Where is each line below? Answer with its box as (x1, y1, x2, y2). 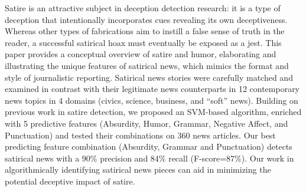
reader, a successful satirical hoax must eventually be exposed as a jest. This (5, 36, 282, 48)
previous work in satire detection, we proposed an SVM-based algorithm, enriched (5, 106, 302, 118)
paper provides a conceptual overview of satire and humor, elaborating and (5, 48, 276, 60)
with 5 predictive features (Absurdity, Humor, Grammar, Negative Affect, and (5, 117, 288, 129)
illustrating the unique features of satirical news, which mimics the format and (5, 59, 289, 71)
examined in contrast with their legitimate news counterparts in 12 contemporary (5, 83, 300, 95)
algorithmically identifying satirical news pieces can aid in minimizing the (5, 163, 271, 176)
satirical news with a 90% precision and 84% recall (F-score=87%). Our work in (5, 152, 294, 164)
